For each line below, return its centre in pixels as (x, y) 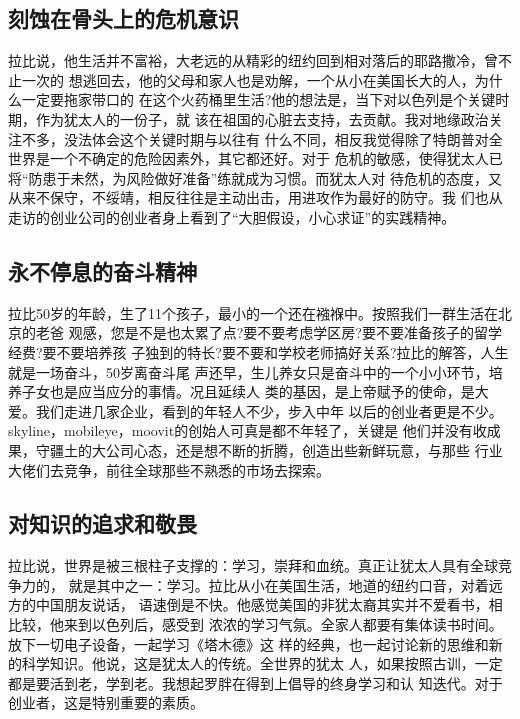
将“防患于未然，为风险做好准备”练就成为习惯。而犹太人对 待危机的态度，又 (255, 177)
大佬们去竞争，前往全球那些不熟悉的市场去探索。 (169, 469)
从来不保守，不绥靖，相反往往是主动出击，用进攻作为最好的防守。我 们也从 (255, 197)
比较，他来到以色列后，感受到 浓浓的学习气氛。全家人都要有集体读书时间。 (255, 624)
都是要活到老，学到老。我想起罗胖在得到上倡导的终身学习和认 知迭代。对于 (255, 682)
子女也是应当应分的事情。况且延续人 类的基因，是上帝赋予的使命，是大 (255, 391)
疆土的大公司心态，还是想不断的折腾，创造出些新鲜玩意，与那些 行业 (276, 449)
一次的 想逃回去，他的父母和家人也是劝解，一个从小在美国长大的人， (248, 79)
